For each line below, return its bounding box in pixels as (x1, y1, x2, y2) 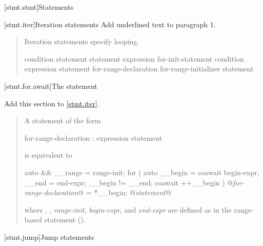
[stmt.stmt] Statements (4, 2, 74, 12)
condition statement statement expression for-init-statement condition (24, 53, 244, 64)
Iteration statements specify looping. (24, 36, 139, 47)
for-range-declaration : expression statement (24, 132, 163, 143)
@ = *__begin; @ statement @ (78, 187, 171, 198)
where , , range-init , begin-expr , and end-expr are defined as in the (24, 204, 232, 215)
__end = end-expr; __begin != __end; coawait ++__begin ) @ (24, 177, 233, 187)
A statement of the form (24, 115, 101, 126)
